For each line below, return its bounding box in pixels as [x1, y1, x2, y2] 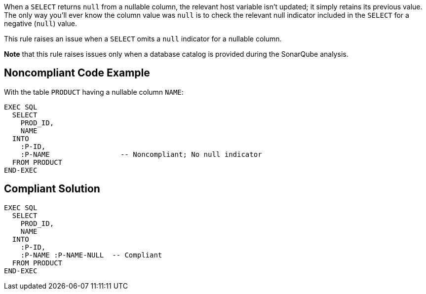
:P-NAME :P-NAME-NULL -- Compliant [20, 251, 162, 259]
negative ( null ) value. [4, 19, 77, 28]
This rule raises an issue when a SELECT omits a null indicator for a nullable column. [4, 35, 282, 43]
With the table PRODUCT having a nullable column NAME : [4, 87, 184, 96]
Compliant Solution [4, 183, 100, 195]
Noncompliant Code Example [4, 67, 150, 79]
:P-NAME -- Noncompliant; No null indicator [20, 150, 262, 158]
